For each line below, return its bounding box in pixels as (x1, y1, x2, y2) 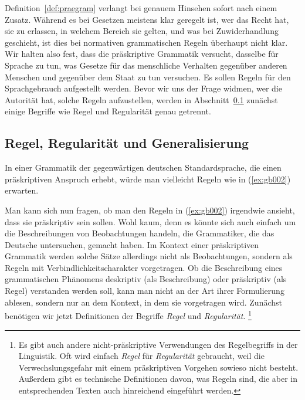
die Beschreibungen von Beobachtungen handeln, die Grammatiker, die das (5, 227, 274, 239)
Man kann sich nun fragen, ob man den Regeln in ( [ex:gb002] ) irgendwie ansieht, (5, 204, 295, 216)
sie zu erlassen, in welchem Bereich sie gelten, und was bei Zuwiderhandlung (5, 25, 279, 37)
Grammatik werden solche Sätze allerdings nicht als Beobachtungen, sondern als (5, 250, 293, 262)
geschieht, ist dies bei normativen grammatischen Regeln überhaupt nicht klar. (5, 36, 288, 48)
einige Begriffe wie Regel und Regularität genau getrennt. (5, 105, 211, 117)
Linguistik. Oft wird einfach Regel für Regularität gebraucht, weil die (18, 350, 265, 362)
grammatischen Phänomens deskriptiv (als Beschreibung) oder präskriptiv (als (5, 273, 287, 285)
